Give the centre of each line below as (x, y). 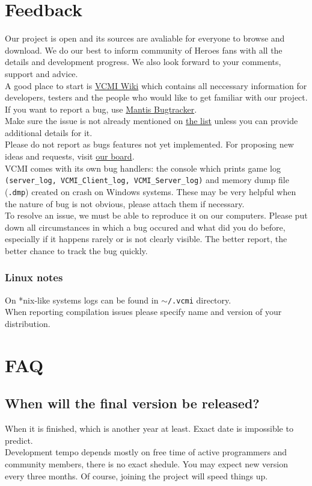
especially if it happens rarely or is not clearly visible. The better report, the (146, 239)
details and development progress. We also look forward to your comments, (143, 62)
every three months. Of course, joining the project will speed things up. (136, 475)
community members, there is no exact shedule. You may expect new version (146, 463)
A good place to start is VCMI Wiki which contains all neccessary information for (156, 85)
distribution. (28, 323)
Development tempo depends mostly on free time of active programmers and (146, 452)
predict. (19, 440)
